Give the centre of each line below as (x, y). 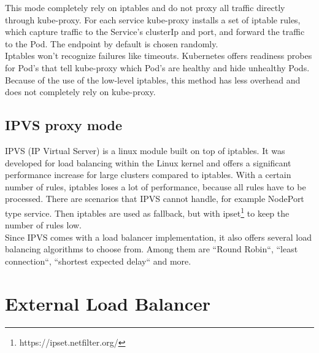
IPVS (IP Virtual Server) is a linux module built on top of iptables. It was (145, 150)
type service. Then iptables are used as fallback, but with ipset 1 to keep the (147, 212)
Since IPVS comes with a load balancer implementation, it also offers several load (158, 237)
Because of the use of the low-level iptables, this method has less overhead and (153, 80)
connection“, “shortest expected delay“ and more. (98, 261)
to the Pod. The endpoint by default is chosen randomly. (112, 43)
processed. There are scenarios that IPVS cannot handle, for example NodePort (155, 199)
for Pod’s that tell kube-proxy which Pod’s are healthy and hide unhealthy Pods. (157, 67)
